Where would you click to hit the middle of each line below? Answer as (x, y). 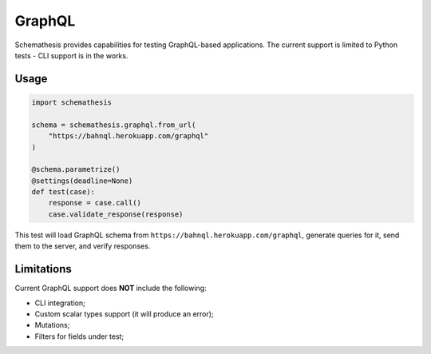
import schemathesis (71, 102)
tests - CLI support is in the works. (71, 55)
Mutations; (52, 325)
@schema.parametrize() (76, 169)
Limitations (43, 269)
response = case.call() (95, 203)
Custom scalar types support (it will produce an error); (125, 314)
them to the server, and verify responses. (83, 246)
